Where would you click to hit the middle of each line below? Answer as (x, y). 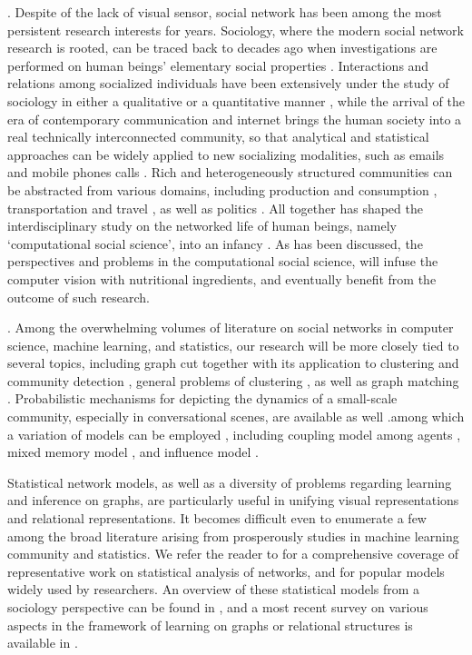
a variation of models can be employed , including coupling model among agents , (234, 434)
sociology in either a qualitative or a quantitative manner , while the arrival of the (236, 100)
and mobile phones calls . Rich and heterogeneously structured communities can (230, 172)
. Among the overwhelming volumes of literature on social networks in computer (231, 327)
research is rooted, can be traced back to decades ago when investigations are (222, 48)
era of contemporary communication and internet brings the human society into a (235, 119)
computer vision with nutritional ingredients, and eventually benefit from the (222, 278)
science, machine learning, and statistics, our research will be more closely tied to (233, 345)
